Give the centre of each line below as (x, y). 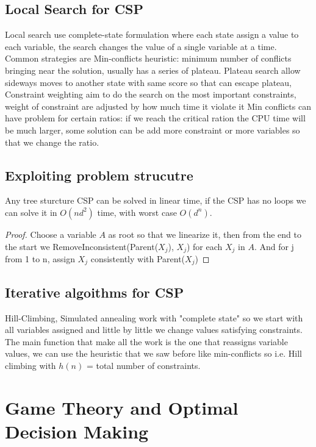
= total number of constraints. (143, 366)
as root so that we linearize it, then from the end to (205, 234)
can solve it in (31, 212)
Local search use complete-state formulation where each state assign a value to (152, 34)
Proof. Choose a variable (51, 234)
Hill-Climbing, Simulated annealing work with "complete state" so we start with (154, 317)
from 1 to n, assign (40, 258)
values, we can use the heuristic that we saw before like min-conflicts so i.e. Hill (153, 353)
